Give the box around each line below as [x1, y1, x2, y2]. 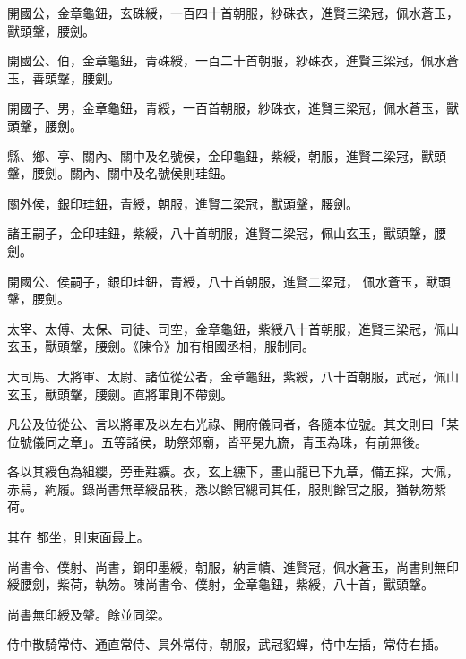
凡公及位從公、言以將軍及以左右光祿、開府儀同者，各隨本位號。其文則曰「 [7, 415, 446, 433]
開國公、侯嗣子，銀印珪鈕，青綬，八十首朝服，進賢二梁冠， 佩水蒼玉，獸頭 [7, 271, 451, 290]
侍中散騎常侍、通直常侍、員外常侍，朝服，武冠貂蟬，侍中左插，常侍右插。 [7, 635, 446, 654]
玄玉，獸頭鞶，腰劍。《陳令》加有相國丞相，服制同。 [7, 337, 315, 355]
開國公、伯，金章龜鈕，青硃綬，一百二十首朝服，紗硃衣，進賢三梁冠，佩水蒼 [7, 51, 459, 70]
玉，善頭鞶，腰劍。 [7, 68, 120, 87]
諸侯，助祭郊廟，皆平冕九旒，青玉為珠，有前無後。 [125, 432, 427, 450]
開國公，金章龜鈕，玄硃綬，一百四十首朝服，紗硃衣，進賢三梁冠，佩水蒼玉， [7, 4, 459, 21]
